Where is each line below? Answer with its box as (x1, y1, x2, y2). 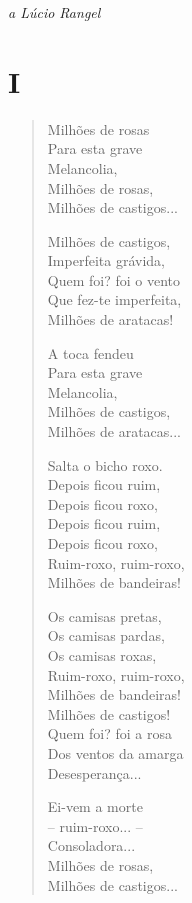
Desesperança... (47, 762, 142, 783)
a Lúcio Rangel (8, 2, 101, 22)
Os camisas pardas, (47, 625, 165, 646)
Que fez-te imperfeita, (47, 289, 182, 310)
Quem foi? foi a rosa (47, 723, 172, 744)
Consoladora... (47, 835, 136, 856)
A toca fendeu (47, 342, 134, 363)
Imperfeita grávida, (47, 250, 165, 271)
